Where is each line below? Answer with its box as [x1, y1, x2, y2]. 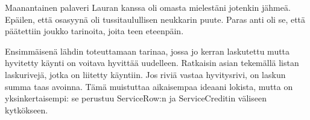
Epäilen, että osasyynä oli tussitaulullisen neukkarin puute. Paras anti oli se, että [5, 13, 306, 25]
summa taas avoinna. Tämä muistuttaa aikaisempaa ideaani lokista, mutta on [5, 80, 293, 92]
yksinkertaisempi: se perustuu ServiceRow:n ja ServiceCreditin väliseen [5, 92, 267, 104]
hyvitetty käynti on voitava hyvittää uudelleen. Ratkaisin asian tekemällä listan [5, 56, 299, 69]
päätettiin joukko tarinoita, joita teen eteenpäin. [5, 25, 184, 37]
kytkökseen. [5, 103, 48, 116]
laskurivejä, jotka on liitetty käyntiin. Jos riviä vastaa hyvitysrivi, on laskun [5, 68, 286, 80]
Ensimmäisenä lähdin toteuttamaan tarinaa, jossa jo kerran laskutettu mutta [5, 44, 290, 57]
